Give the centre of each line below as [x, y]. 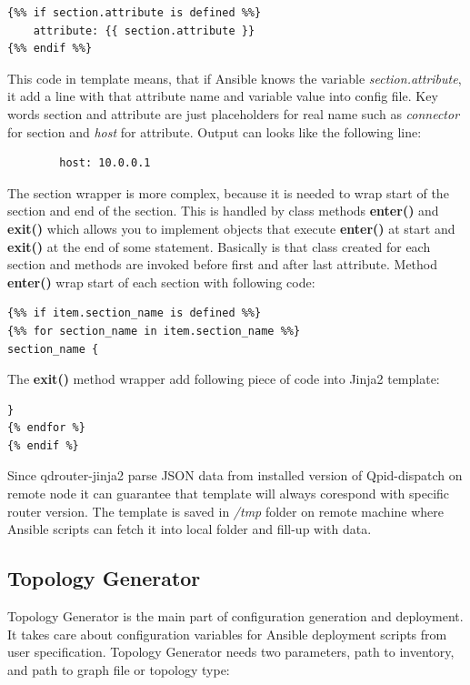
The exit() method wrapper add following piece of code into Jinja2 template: [224, 379]
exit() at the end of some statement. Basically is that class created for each [219, 246]
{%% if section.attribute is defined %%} [135, 13]
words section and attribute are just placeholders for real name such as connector [234, 113]
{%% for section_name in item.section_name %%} [154, 331]
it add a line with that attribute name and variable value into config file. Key [223, 96]
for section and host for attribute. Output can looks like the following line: [215, 131]
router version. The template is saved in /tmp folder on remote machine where [226, 511]
